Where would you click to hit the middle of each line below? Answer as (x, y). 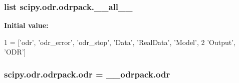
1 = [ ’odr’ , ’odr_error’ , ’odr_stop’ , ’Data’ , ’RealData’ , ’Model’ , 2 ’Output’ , (120, 42)
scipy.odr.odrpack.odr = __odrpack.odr (87, 74)
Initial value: (26, 25)
